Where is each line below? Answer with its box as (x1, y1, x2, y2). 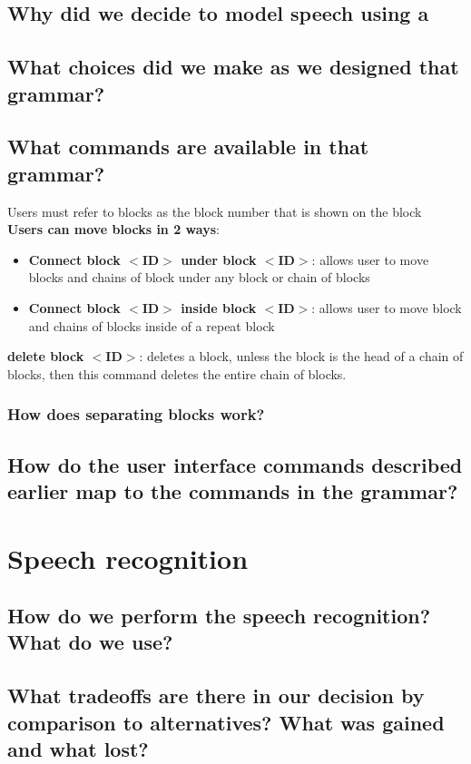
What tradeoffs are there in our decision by (7, 681, 425, 710)
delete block (7, 347, 84, 366)
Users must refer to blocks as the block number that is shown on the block (7, 201, 422, 220)
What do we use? (7, 628, 173, 656)
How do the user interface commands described (7, 450, 463, 478)
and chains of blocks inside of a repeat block (28, 316, 275, 335)
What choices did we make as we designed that (7, 53, 459, 81)
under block (181, 250, 257, 269)
